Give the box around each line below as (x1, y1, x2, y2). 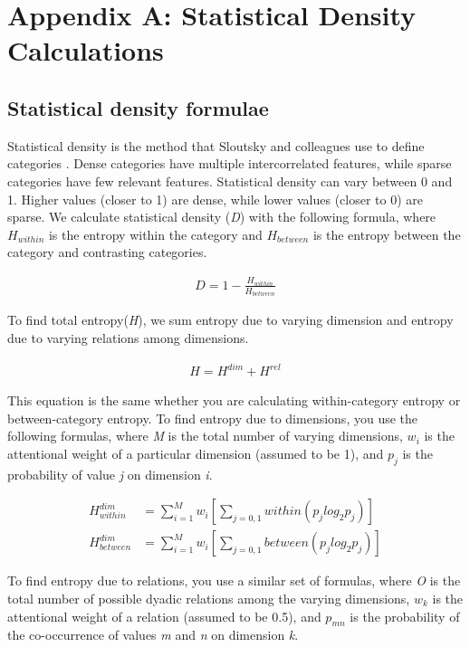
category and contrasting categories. (7, 243, 207, 262)
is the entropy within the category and (48, 224, 263, 243)
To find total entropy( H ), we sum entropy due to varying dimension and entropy (7, 310, 454, 329)
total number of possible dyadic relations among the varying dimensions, (7, 588, 410, 607)
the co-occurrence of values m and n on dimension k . (7, 625, 299, 644)
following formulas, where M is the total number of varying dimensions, (7, 426, 403, 445)
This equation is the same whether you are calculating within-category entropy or (7, 391, 461, 410)
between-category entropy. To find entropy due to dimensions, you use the (7, 408, 418, 427)
